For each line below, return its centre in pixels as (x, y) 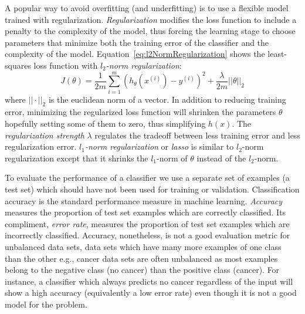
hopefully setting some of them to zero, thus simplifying (105, 124)
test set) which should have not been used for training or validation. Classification (152, 189)
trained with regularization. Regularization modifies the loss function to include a (151, 19)
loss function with (66, 65)
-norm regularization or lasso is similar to (159, 146)
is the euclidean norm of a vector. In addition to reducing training (167, 99)
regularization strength (45, 135)
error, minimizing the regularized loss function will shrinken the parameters (140, 112)
